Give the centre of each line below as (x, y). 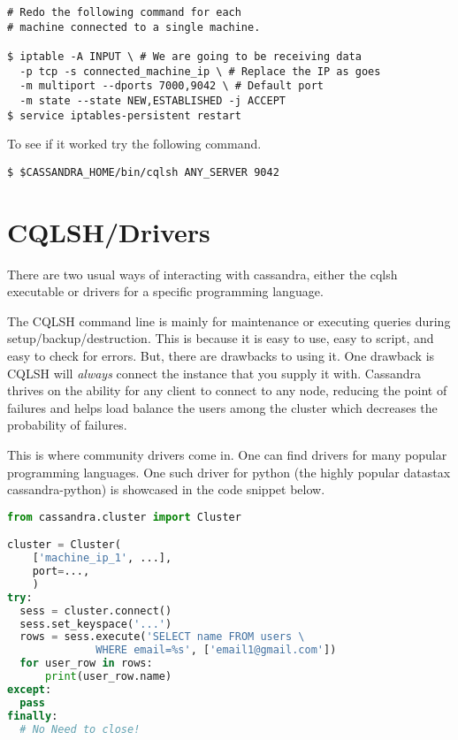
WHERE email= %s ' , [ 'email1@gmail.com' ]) (216, 650)
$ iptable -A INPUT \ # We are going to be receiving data (184, 56)
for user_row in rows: (86, 664)
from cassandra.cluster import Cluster (124, 517)
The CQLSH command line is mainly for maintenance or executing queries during (229, 320)
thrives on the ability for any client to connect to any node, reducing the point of (227, 390)
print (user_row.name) (108, 677)
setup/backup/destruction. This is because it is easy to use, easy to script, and (221, 338)
